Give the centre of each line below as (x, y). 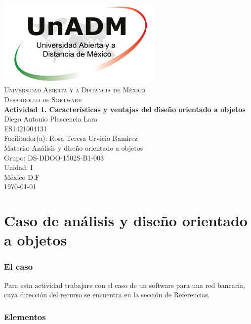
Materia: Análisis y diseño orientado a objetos (74, 148)
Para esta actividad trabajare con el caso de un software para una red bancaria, (125, 285)
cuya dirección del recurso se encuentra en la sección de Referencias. (107, 295)
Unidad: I (19, 167)
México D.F (22, 177)
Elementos (25, 316)
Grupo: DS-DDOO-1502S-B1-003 (54, 157)
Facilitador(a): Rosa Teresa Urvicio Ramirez (71, 138)
